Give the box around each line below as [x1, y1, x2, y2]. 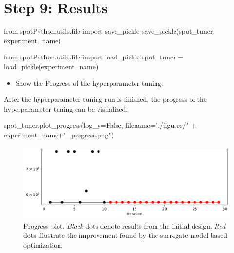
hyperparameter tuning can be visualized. [4, 103, 128, 114]
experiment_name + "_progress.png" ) [4, 129, 114, 139]
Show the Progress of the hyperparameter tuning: [15, 78, 163, 88]
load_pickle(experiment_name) [4, 61, 98, 71]
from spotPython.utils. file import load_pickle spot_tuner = [4, 52, 184, 62]
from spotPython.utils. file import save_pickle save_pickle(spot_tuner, [4, 26, 215, 36]
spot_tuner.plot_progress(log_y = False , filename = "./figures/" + [4, 120, 196, 130]
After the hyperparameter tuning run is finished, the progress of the [4, 94, 207, 104]
